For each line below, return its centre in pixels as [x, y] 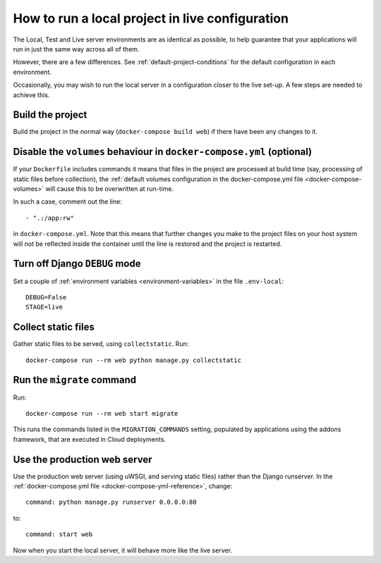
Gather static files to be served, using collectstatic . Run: [101, 344]
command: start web [59, 534]
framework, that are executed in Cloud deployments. [89, 439]
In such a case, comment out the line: [68, 202]
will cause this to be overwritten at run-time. [110, 189]
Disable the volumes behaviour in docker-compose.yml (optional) [163, 152]
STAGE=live [44, 307]
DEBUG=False [46, 297]
